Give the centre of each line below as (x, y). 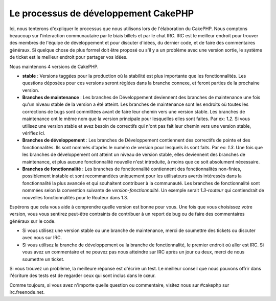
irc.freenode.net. (27, 292)
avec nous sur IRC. (42, 238)
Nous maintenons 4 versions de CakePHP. (54, 66)
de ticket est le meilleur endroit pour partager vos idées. (68, 57)
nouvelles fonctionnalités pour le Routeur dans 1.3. (75, 197)
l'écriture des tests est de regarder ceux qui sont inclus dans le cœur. (83, 275)
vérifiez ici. (34, 133)
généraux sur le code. (32, 221)
